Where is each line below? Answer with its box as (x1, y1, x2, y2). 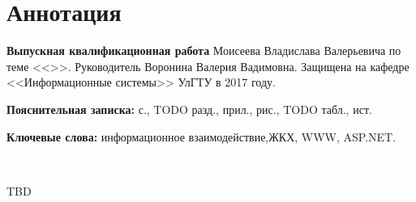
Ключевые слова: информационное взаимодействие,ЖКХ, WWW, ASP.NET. (6, 128, 397, 145)
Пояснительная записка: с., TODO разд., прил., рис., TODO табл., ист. (6, 100, 372, 117)
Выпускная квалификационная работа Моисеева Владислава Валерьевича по (6, 42, 401, 59)
